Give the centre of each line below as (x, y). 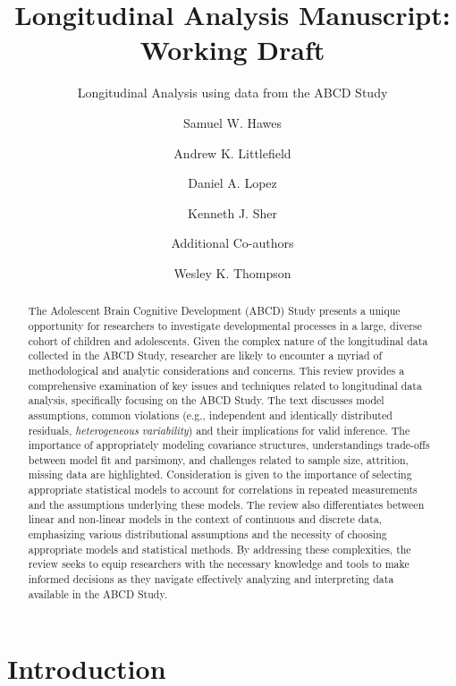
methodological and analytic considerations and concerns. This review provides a (216, 370)
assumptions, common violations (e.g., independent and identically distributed (210, 415)
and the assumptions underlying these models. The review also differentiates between (226, 504)
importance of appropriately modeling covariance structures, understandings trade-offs (229, 445)
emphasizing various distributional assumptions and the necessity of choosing (207, 534)
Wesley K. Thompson (232, 272)
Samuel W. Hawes (232, 122)
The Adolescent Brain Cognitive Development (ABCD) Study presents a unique (214, 311)
